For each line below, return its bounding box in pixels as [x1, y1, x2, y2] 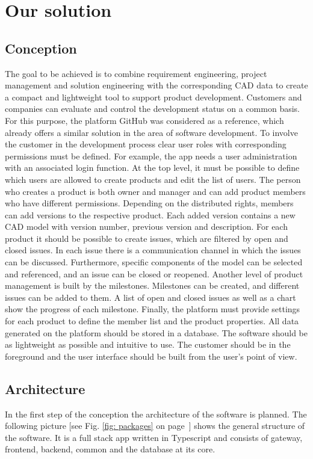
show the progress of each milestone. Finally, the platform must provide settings [5, 303, 300, 315]
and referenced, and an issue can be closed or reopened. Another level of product [5, 267, 303, 280]
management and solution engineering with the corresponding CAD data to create [5, 79, 308, 91]
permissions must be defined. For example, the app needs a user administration [5, 149, 297, 162]
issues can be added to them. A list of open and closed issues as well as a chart [5, 291, 296, 303]
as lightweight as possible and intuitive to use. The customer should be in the [5, 338, 291, 351]
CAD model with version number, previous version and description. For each [5, 220, 288, 233]
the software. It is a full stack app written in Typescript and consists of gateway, [5, 431, 303, 443]
